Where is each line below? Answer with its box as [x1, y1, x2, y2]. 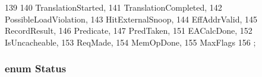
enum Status [5, 61, 67, 76]
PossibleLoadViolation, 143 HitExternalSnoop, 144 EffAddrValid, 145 [5, 12, 257, 25]
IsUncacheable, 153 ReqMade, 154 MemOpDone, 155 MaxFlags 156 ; [5, 36, 256, 48]
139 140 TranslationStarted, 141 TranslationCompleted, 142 [5, 1, 222, 13]
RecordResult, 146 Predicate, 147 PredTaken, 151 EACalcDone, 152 [5, 24, 252, 37]
